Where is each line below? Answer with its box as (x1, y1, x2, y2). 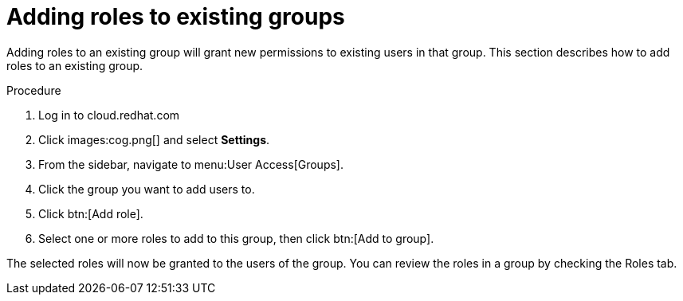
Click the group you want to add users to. (38, 182, 255, 196)
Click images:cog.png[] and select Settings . (38, 132, 270, 147)
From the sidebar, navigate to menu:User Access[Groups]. (38, 157, 343, 171)
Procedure (6, 83, 61, 97)
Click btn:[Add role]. (38, 206, 143, 221)
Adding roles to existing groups (6, 3, 345, 30)
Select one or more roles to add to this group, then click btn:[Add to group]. (38, 231, 434, 245)
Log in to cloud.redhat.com (38, 107, 180, 122)
